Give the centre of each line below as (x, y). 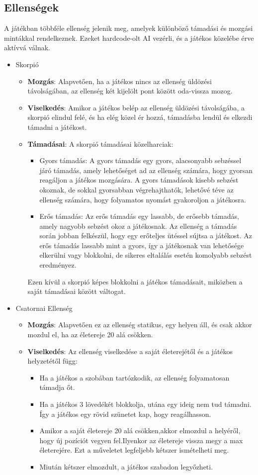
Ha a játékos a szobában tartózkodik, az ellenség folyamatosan (134, 377)
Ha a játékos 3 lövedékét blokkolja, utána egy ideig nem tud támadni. (145, 404)
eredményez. (58, 265)
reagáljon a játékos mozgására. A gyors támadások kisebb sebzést (139, 180)
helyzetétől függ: (52, 361)
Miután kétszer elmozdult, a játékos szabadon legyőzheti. (126, 466)
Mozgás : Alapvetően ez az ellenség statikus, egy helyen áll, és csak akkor (140, 325)
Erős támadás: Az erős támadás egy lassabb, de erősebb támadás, (139, 216)
